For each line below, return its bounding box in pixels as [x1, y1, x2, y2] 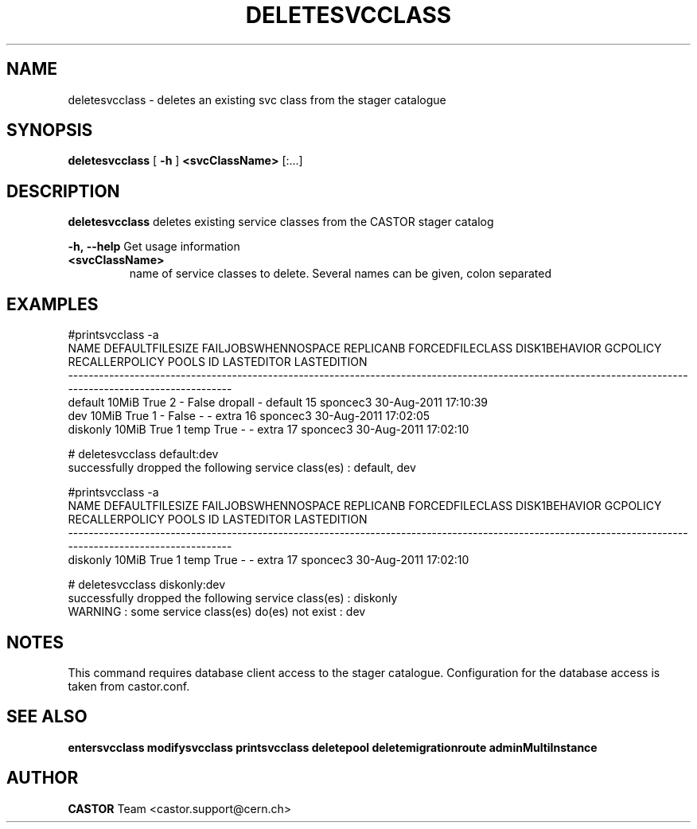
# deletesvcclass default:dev [68, 447, 219, 461]
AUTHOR [6, 768, 79, 788]
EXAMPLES [6, 294, 99, 314]
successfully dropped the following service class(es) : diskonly [68, 591, 398, 605]
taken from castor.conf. [68, 679, 190, 693]
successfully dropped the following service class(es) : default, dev [68, 461, 416, 475]
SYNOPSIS [6, 120, 93, 141]
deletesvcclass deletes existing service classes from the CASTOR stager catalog [68, 215, 494, 229]
